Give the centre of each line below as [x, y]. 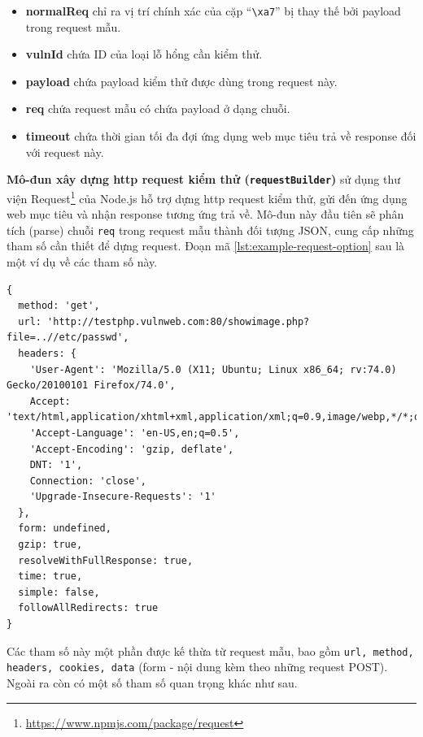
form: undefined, [65, 529]
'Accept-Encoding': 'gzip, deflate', [132, 449]
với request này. [65, 152]
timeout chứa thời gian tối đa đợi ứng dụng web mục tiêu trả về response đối [221, 136]
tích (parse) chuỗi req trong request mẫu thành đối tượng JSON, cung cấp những [210, 230]
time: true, [50, 577]
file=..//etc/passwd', [68, 338]
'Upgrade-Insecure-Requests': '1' [123, 497]
